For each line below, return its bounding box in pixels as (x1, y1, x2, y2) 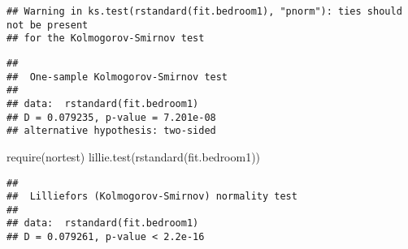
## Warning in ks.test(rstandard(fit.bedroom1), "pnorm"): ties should (7, 6, 402, 17)
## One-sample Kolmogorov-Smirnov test (7, 71, 228, 83)
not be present (7, 19, 89, 31)
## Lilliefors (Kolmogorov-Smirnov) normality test (7, 191, 297, 203)
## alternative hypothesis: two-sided (7, 125, 216, 137)
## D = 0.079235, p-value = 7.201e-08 (7, 111, 216, 123)
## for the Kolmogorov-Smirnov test (7, 32, 205, 45)
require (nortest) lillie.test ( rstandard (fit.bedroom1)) (7, 148, 261, 165)
